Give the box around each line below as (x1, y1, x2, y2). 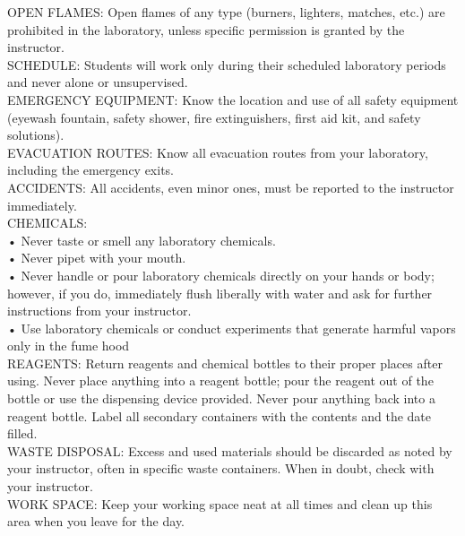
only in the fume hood (7, 336, 130, 355)
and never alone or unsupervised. (7, 73, 188, 91)
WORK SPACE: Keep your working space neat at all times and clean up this (7, 494, 433, 513)
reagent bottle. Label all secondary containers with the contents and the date (7, 406, 432, 425)
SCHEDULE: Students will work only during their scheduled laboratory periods (7, 55, 446, 73)
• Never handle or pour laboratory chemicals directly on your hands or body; (7, 265, 435, 284)
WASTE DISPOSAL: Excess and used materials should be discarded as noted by (7, 441, 452, 460)
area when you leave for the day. (7, 512, 185, 531)
